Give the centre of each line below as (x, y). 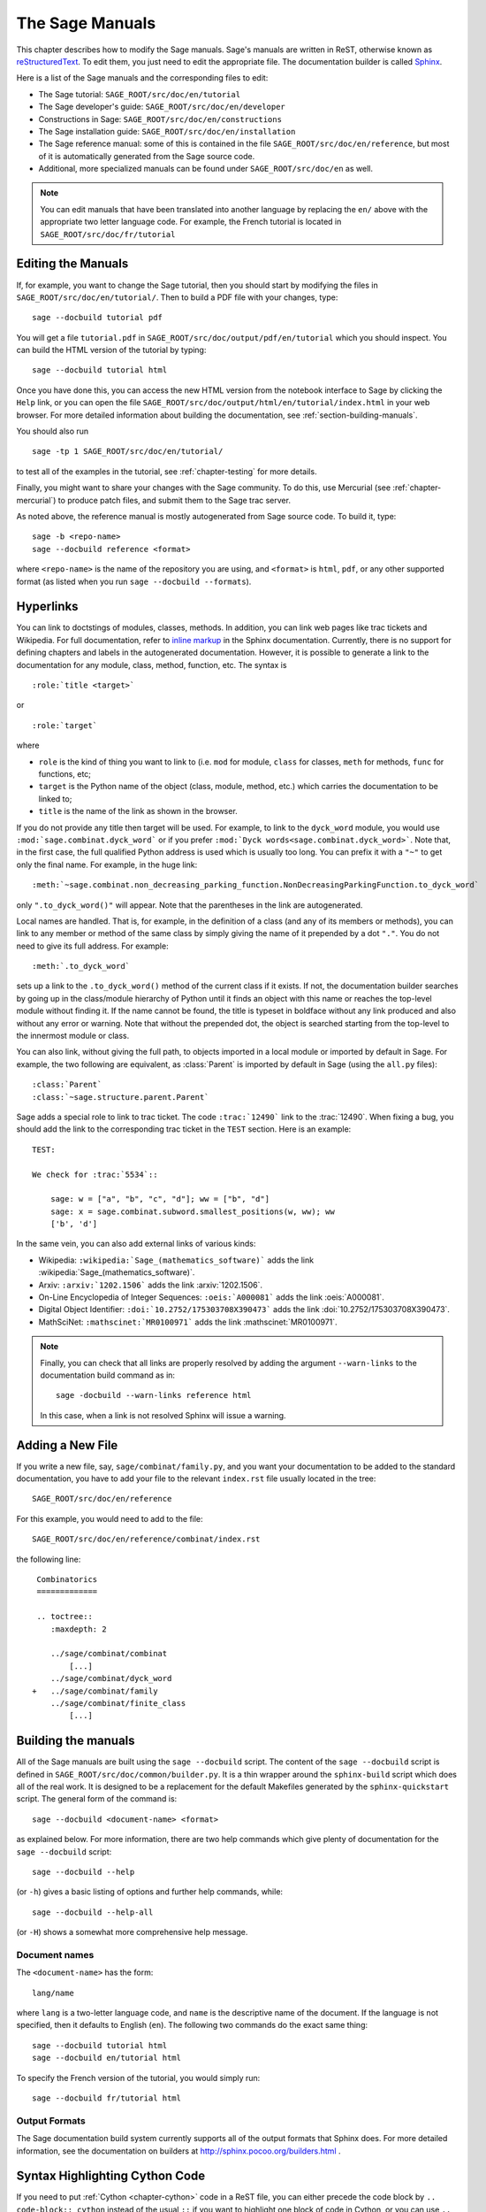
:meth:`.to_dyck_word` (81, 966)
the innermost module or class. (73, 1036)
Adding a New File (67, 1445)
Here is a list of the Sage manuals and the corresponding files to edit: (142, 78)
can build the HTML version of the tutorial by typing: (111, 350)
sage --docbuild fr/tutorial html (106, 2098)
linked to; (55, 799)
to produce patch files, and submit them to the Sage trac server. (175, 500)
